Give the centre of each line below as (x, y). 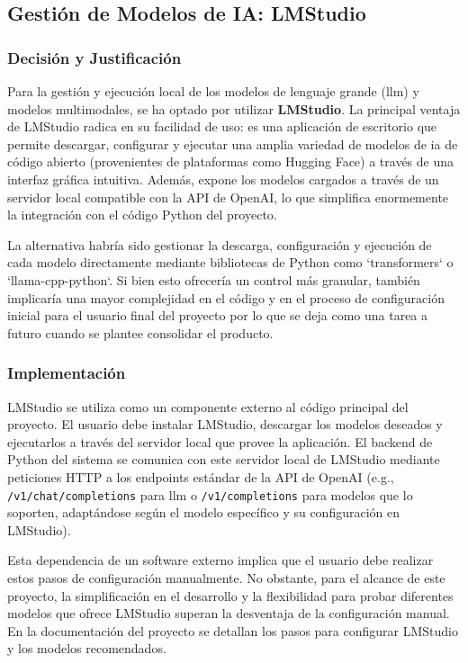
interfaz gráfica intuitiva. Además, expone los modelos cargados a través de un (223, 179)
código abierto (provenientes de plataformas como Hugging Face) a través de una (231, 161)
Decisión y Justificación (94, 57)
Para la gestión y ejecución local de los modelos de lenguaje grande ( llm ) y (213, 91)
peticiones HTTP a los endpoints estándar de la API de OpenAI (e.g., (201, 476)
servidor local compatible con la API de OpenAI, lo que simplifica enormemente (228, 197)
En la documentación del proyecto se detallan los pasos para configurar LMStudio (233, 630)
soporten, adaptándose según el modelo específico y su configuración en (204, 512)
